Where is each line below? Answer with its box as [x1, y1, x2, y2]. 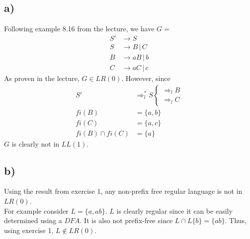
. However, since [121, 73, 170, 83]
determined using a [4, 215, 62, 226]
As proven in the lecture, [4, 73, 80, 83]
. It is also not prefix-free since [80, 215, 173, 226]
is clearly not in [11, 138, 60, 149]
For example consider [4, 205, 69, 216]
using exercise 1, [4, 225, 54, 235]
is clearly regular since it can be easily [116, 205, 233, 216]
